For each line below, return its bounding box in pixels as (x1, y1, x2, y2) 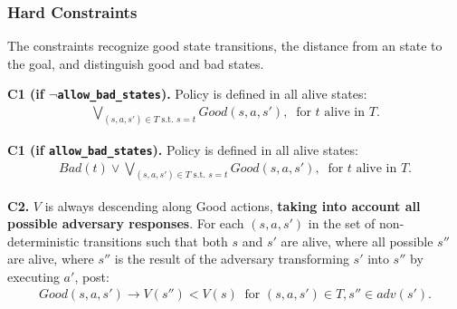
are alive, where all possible (281, 231, 433, 250)
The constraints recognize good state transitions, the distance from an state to (7, 36, 443, 55)
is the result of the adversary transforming (114, 249, 349, 268)
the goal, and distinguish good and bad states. (7, 53, 264, 72)
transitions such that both (83, 231, 228, 250)
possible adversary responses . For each (7, 214, 244, 233)
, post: (74, 266, 109, 285)
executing (7, 266, 60, 285)
